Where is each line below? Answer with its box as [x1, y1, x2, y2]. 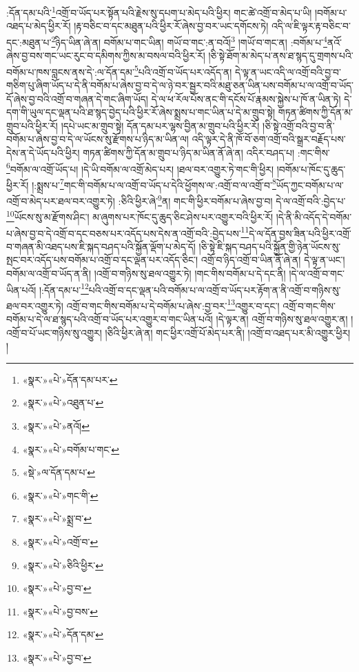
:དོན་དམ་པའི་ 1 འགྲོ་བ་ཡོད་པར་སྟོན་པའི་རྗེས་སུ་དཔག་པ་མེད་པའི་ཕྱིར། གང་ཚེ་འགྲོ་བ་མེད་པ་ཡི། [6, 3, 312, 19]
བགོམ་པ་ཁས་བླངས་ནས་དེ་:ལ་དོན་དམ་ [6, 64, 134, 79]
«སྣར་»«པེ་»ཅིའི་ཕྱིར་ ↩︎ [22, 557, 103, 572]
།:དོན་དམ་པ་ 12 [39, 280, 89, 297]
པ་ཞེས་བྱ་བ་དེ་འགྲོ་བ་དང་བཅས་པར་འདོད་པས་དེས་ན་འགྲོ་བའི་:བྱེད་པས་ [6, 226, 241, 240]
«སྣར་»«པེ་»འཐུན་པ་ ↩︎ [22, 395, 104, 410]
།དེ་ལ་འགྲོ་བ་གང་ [289, 266, 345, 280]
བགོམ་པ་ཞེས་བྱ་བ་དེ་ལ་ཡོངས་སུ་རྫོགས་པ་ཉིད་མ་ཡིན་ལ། [6, 132, 189, 146]
